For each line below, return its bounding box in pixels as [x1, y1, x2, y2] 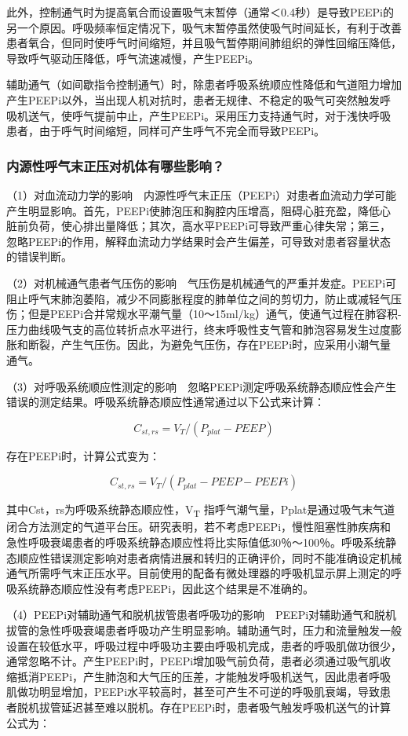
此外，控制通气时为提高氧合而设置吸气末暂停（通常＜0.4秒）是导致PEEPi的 [6, 4, 394, 20]
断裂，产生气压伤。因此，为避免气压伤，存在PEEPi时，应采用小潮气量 [27, 336, 392, 353]
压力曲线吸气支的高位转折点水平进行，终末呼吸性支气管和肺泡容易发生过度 [6, 320, 391, 337]
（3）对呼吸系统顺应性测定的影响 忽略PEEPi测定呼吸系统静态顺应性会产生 [6, 378, 397, 394]
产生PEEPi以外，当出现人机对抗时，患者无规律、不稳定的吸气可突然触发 [6, 91, 381, 108]
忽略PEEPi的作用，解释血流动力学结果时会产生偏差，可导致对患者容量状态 [6, 233, 392, 249]
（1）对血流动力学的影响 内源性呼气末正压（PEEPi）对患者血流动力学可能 [6, 186, 397, 203]
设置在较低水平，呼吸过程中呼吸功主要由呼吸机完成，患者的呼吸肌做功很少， [6, 637, 402, 654]
